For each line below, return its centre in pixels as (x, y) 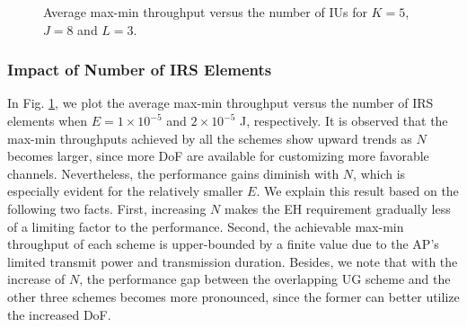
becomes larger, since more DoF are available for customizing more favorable (218, 156)
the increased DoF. (59, 314)
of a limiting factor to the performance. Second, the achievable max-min (206, 226)
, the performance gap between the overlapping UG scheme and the (265, 279)
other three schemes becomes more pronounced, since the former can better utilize (233, 296)
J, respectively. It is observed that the (344, 120)
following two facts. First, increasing (107, 208)
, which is (379, 173)
